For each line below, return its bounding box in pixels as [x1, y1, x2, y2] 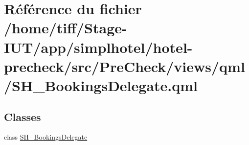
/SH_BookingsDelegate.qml [4, 75, 198, 95]
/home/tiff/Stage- [4, 18, 127, 38]
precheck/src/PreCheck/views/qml [4, 56, 245, 76]
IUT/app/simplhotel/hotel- [4, 37, 193, 57]
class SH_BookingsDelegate [4, 132, 88, 142]
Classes [4, 109, 41, 124]
